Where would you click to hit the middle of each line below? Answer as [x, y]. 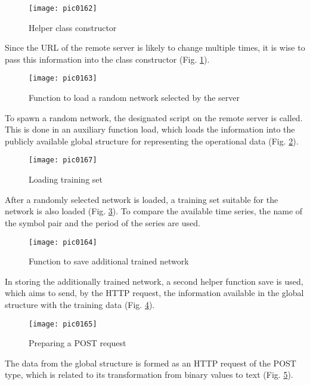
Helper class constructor [73, 27]
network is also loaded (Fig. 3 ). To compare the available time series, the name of [154, 211]
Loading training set [66, 179]
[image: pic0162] [63, 8]
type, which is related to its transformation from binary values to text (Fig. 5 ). [149, 375]
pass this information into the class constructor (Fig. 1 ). [107, 59]
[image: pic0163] [63, 78]
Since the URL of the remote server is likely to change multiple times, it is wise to [155, 47]
